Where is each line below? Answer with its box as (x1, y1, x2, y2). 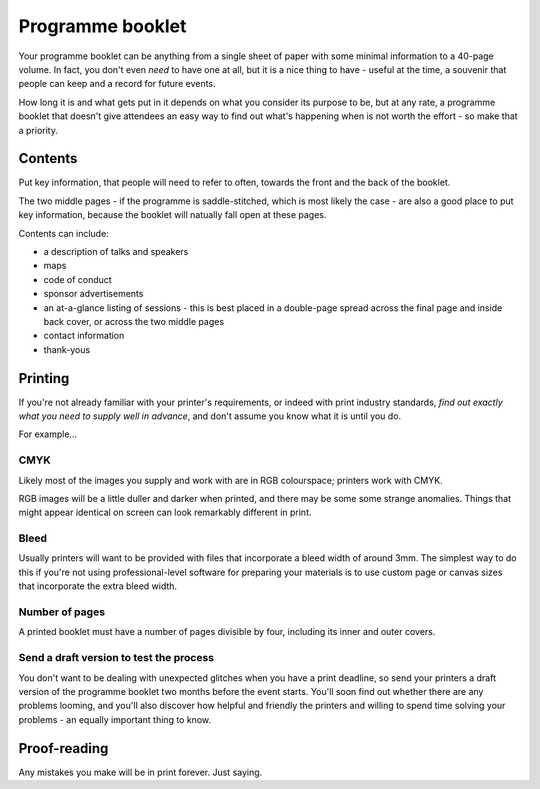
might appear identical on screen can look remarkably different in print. (18, 506, 312, 519)
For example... (18, 428, 78, 440)
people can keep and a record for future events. (18, 78, 216, 90)
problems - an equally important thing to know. (18, 713, 212, 725)
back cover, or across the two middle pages (43, 315, 225, 327)
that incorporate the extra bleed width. (18, 580, 178, 592)
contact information (43, 330, 125, 342)
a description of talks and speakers (43, 245, 189, 257)
